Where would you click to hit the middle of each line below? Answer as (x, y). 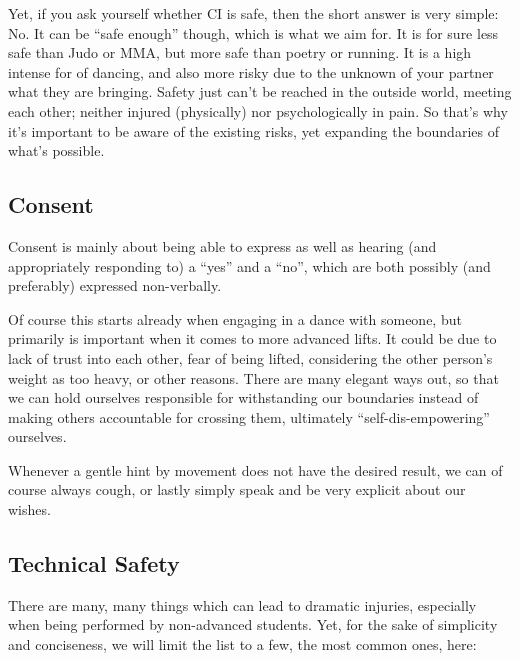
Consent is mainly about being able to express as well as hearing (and (222, 245)
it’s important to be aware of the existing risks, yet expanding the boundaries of (253, 130)
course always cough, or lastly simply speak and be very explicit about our (237, 489)
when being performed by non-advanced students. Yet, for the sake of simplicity (253, 624)
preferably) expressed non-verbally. (115, 285)
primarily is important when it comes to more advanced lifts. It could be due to (252, 338)
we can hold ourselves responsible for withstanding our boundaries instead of (243, 397)
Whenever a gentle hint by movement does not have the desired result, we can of (255, 469)
